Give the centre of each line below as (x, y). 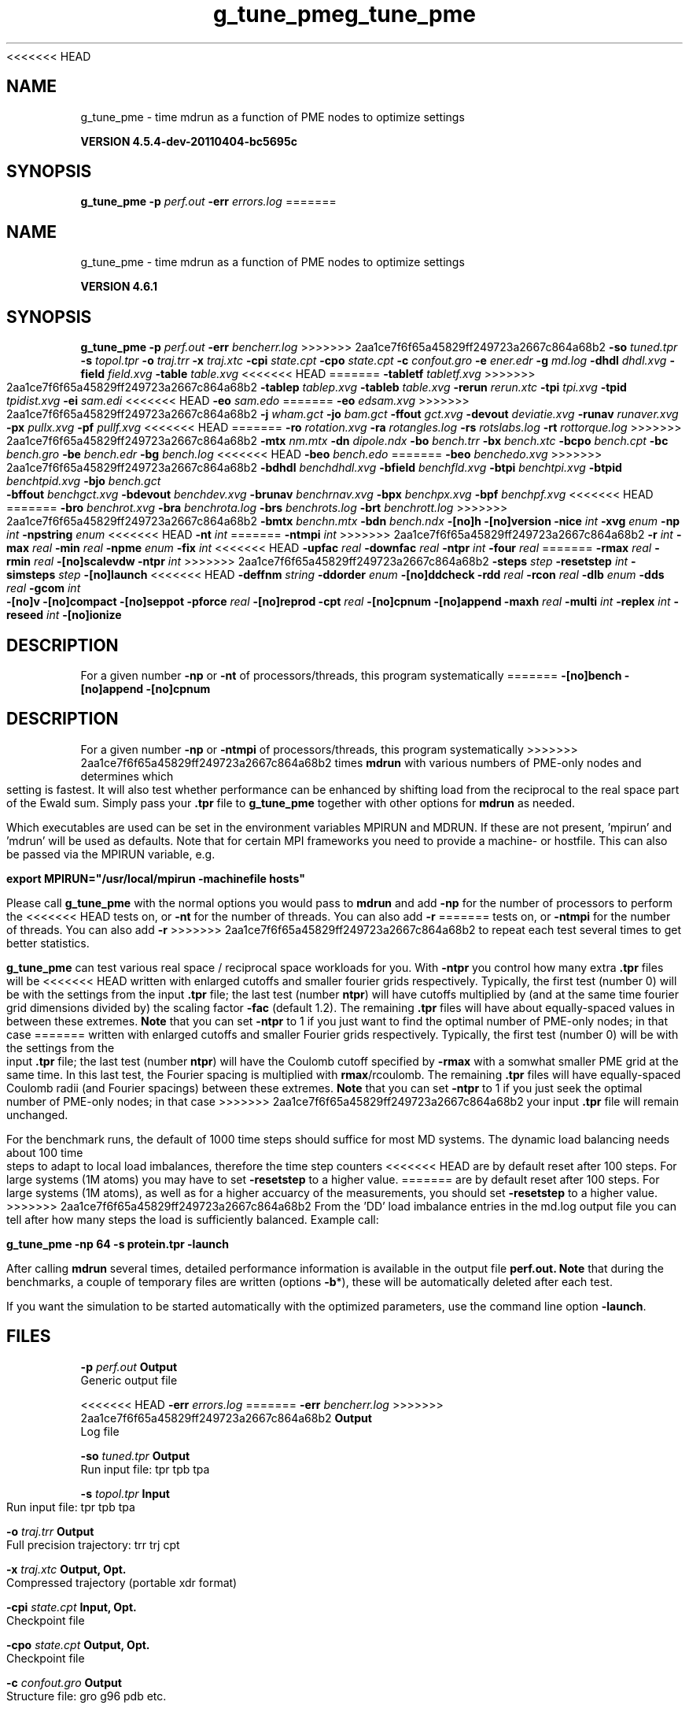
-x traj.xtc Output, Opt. (66, 1569)
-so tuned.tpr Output (135, 1455)
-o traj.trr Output (50, 1531)
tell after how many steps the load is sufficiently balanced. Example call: (193, 1219)
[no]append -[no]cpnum (146, 688)
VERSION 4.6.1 (119, 287)
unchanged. (37, 1114)
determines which (127, 776)
